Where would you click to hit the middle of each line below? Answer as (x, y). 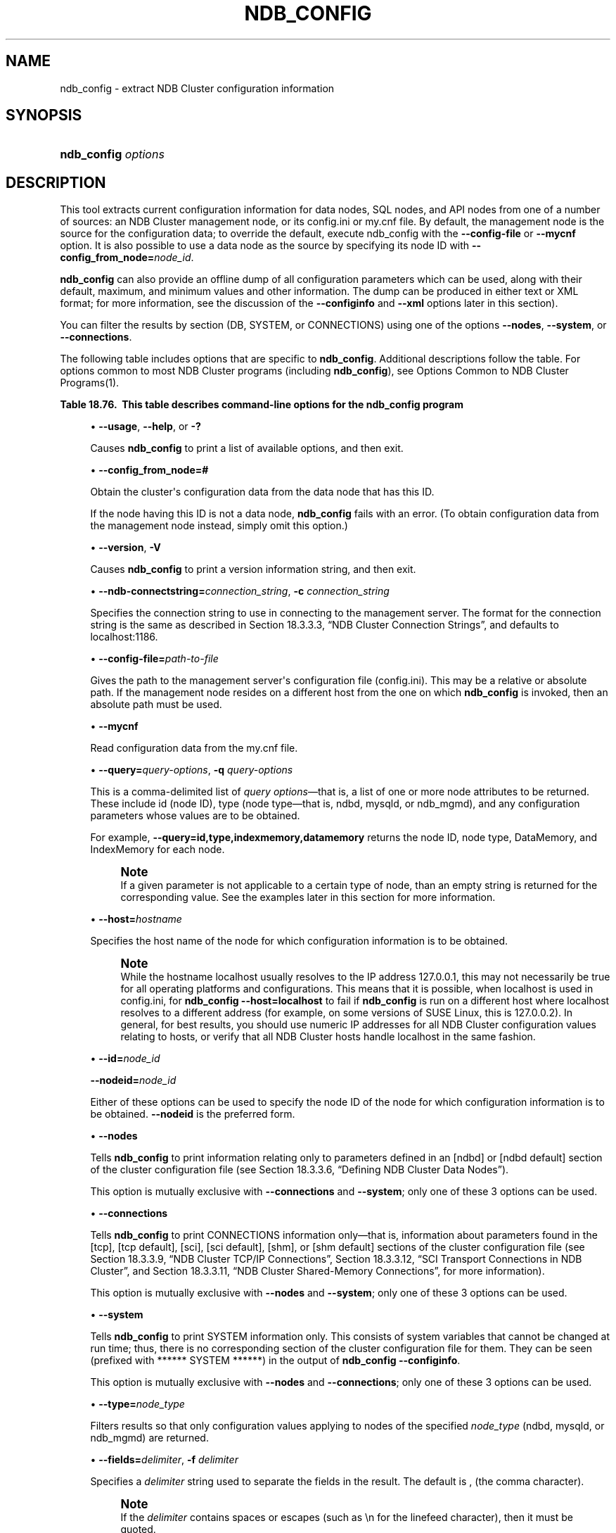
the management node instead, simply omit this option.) (219, 526)
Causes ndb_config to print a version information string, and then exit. (253, 569)
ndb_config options (112, 154)
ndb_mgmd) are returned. (149, 1438)
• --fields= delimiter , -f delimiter (164, 1460)
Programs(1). (90, 383)
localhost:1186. (124, 637)
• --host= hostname (136, 919)
